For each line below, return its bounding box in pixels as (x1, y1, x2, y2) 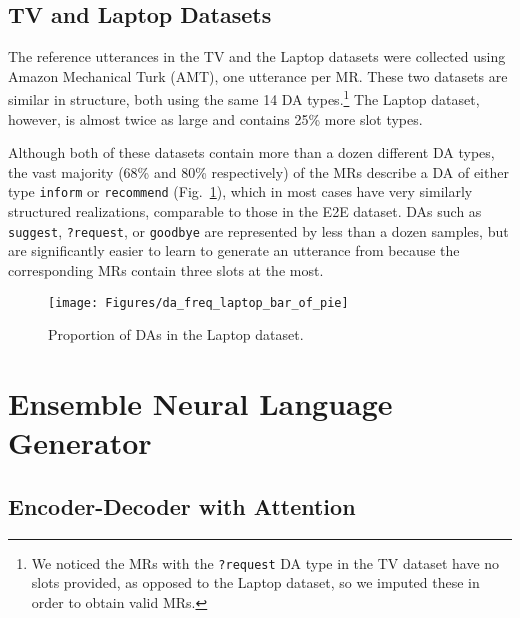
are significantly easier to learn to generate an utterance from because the (8, 240, 460, 261)
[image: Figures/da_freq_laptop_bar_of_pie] (48, 295, 349, 310)
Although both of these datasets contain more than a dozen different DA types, (8, 142, 495, 163)
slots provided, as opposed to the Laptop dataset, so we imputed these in (31, 572, 480, 593)
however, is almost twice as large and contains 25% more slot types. (8, 108, 423, 129)
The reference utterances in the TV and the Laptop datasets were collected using (8, 46, 506, 67)
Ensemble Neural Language (8, 382, 393, 423)
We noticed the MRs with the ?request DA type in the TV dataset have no (31, 552, 500, 573)
